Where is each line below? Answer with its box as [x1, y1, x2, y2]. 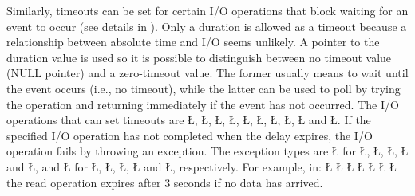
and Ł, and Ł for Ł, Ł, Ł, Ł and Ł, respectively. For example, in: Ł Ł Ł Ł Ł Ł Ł [6, 158, 397, 174]
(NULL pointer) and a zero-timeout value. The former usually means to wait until [6, 65, 409, 81]
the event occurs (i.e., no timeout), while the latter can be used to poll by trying [6, 80, 401, 96]
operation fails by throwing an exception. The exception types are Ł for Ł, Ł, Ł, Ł [6, 143, 409, 159]
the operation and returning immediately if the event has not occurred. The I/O [6, 96, 399, 112]
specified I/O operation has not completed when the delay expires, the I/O [6, 127, 373, 143]
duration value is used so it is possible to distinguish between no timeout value [6, 49, 392, 65]
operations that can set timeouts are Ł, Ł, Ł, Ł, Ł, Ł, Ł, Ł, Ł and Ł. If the [6, 112, 371, 128]
